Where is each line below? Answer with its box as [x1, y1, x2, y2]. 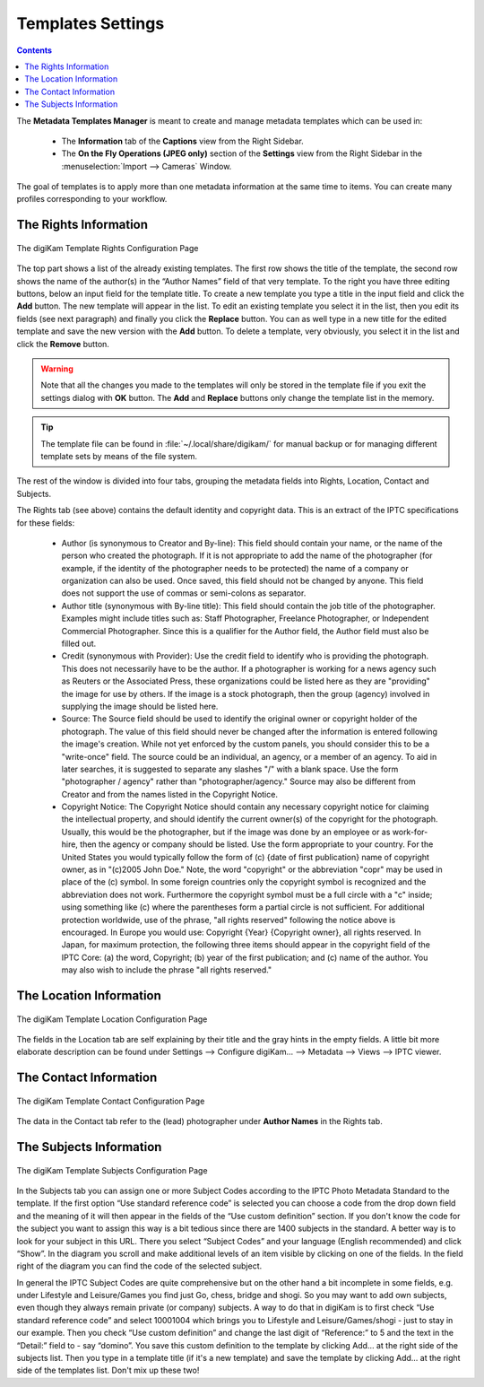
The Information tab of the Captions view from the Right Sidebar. [61, 135, 304, 146]
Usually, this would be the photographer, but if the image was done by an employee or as [61, 826, 391, 837]
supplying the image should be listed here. [61, 701, 219, 711]
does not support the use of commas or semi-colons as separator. [61, 588, 307, 598]
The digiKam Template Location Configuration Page [16, 1014, 208, 1025]
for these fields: [16, 517, 75, 528]
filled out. [61, 638, 97, 650]
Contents [16, 45, 53, 56]
